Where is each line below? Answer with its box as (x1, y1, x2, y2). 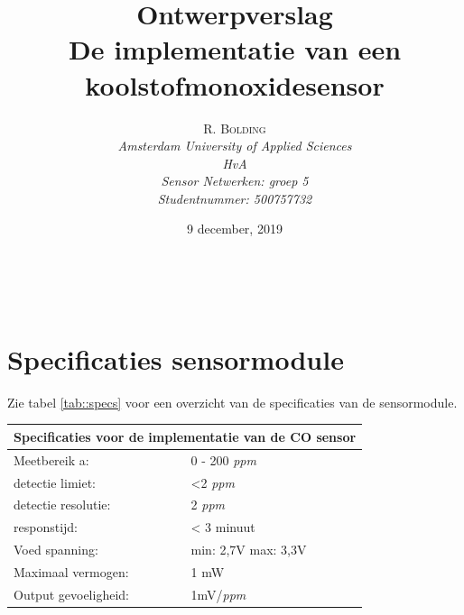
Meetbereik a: (14, 450, 89, 469)
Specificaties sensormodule (7, 340, 344, 377)
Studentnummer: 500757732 (157, 188, 312, 207)
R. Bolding (203, 118, 266, 137)
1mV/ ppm (190, 584, 246, 603)
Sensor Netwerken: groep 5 (161, 171, 309, 190)
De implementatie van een (68, 31, 402, 68)
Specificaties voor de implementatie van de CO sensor (14, 427, 357, 445)
